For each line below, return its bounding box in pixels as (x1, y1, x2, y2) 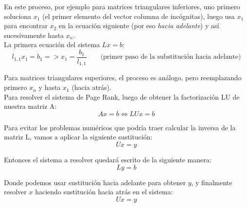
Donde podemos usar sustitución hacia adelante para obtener (4, 177, 186, 187)
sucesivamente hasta (4, 30, 64, 40)
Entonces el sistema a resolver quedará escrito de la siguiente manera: (4, 155, 212, 165)
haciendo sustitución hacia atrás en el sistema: (35, 187, 173, 197)
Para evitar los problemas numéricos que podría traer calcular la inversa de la (4, 122, 236, 132)
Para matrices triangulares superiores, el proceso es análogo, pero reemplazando (4, 72, 242, 83)
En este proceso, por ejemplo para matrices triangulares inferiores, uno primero (4, 1, 240, 11)
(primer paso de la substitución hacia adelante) (100, 53, 241, 61)
